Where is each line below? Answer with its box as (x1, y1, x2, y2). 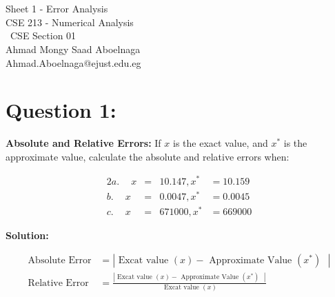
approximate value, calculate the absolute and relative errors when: (6, 149, 290, 163)
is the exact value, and (172, 136, 268, 150)
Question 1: (6, 96, 116, 124)
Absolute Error (28, 256, 92, 266)
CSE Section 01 (10, 28, 77, 43)
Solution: (6, 227, 49, 242)
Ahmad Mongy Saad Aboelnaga (6, 41, 141, 56)
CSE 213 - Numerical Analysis (6, 14, 134, 29)
